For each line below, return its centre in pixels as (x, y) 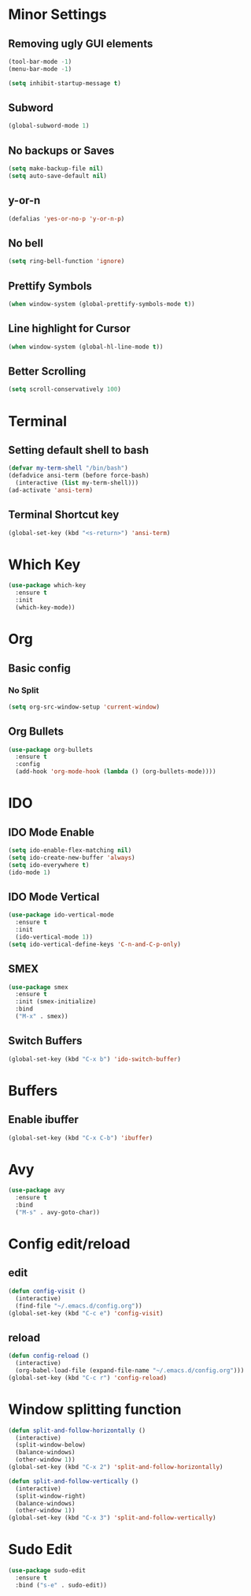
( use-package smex (38, 987)
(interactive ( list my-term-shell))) (77, 483)
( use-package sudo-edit (47, 1571)
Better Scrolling (47, 372)
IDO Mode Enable (51, 832)
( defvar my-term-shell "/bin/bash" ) (68, 468)
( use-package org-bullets (50, 750)
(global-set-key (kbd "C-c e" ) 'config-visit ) (86, 1313)
